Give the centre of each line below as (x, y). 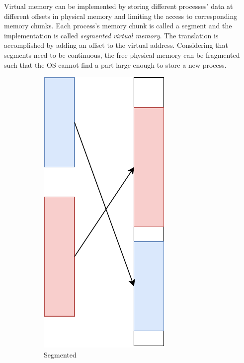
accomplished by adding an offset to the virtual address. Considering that (116, 45)
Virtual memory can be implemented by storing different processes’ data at (119, 6)
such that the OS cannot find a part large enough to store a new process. (115, 64)
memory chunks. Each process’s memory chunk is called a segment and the (118, 26)
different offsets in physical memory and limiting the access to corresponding (121, 16)
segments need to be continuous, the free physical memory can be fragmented (122, 55)
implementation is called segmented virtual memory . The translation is (111, 35)
